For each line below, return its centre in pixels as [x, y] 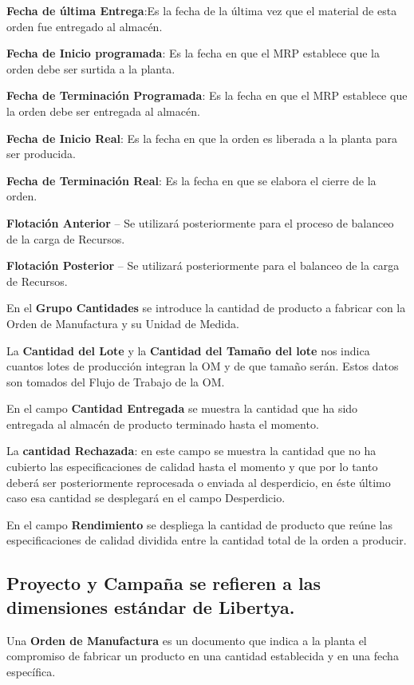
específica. [31, 671]
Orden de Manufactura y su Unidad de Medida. [123, 323]
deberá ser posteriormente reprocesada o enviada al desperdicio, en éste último [199, 482]
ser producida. [41, 154]
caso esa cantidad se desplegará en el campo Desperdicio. [146, 498]
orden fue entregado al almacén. [85, 26]
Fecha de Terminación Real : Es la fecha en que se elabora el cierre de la [191, 180]
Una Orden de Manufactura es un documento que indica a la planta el [187, 640]
